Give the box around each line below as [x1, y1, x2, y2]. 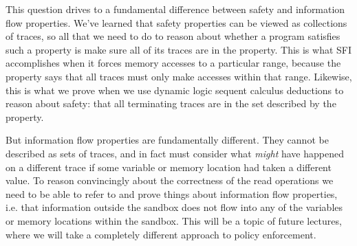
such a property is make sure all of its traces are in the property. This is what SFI [6, 42, 352, 56]
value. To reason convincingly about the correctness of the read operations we [6, 173, 334, 188]
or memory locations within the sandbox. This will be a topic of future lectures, [6, 213, 342, 227]
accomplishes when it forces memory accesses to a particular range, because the [6, 56, 341, 70]
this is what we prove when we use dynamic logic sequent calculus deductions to [6, 82, 344, 97]
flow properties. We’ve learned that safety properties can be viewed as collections [6, 15, 347, 30]
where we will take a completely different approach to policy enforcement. [6, 227, 316, 241]
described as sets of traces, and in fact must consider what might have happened [6, 146, 344, 160]
